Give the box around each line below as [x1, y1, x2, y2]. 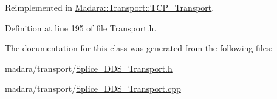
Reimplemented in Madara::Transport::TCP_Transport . [5, 1, 214, 13]
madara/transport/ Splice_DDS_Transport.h [5, 62, 173, 74]
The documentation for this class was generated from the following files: [5, 42, 273, 54]
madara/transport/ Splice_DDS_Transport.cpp [5, 82, 181, 95]
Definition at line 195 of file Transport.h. [5, 21, 157, 34]
